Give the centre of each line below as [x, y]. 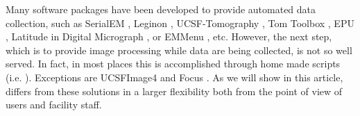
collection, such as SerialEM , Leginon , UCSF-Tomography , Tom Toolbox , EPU [180, 23]
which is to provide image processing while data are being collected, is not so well [179, 50]
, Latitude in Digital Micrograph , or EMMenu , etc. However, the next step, [169, 36]
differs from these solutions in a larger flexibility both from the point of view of [174, 91]
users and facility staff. [54, 105]
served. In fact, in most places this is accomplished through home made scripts [173, 64]
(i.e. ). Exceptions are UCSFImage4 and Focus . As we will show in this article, [174, 77]
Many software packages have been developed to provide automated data [161, 9]
